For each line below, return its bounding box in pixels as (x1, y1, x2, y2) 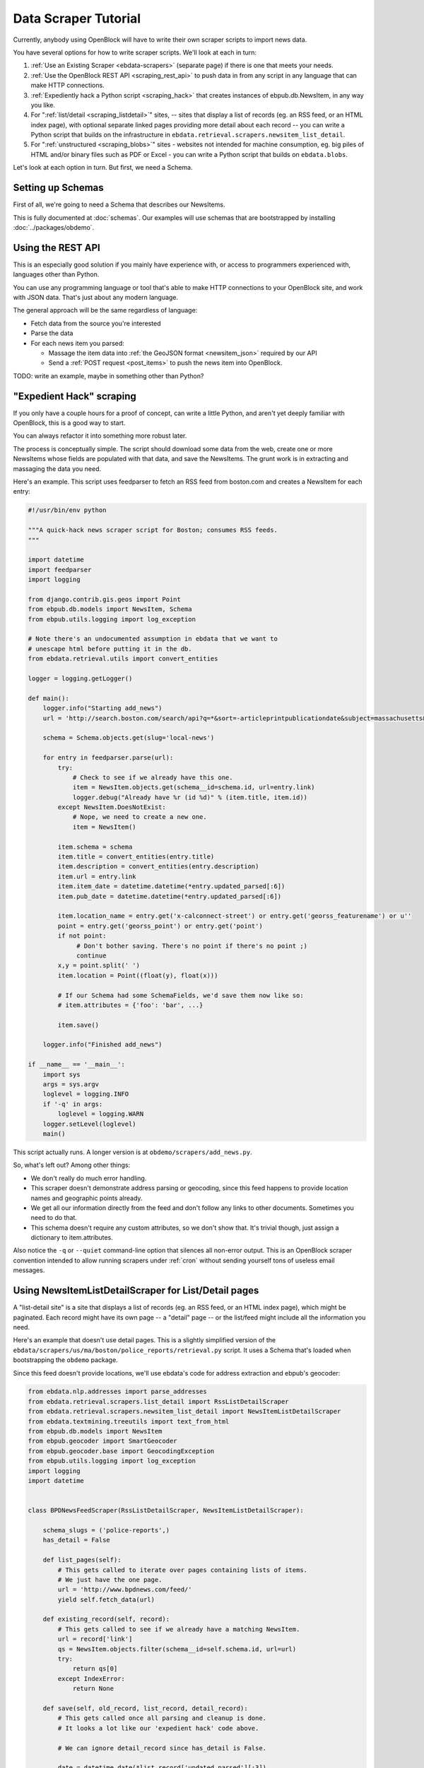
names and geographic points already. (30, 1194, 143, 1202)
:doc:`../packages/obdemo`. (13, 223, 95, 231)
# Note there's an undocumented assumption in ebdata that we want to (28, 635, 278, 643)
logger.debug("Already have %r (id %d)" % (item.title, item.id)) (72, 793, 307, 801)
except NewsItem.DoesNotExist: (57, 803, 166, 811)
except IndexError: (57, 1675, 125, 1682)
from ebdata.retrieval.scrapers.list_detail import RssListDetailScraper (28, 1397, 289, 1405)
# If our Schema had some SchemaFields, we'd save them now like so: (57, 991, 304, 999)
